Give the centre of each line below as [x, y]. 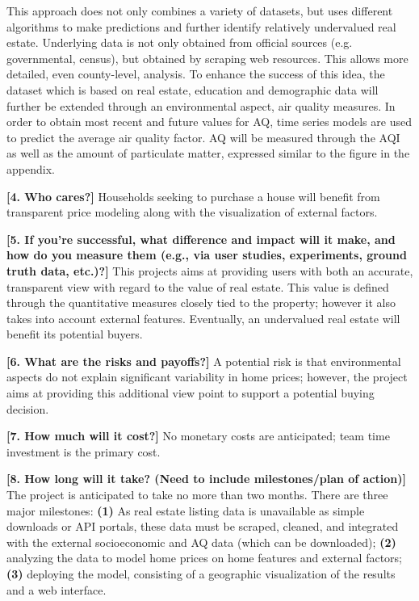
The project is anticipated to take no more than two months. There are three [197, 495]
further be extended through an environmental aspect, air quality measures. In [201, 105]
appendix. [31, 168]
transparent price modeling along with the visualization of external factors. [192, 212]
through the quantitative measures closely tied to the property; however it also [201, 303]
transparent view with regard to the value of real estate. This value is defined [198, 286]
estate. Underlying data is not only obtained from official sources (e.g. [180, 42]
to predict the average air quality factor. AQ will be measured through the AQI [203, 137]
